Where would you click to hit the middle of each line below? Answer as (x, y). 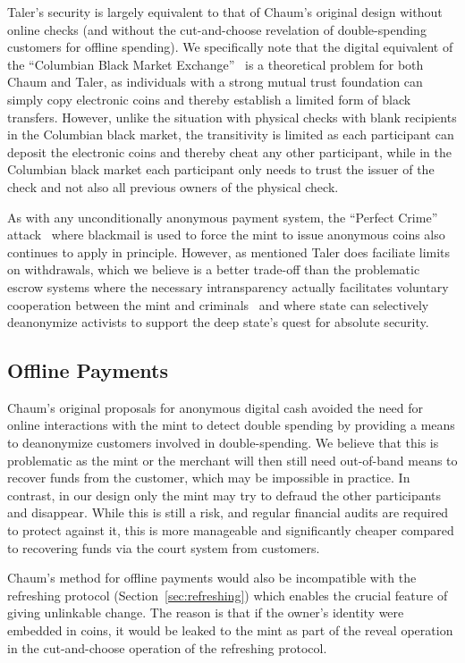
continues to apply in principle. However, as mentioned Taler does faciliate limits (229, 252)
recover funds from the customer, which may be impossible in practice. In (209, 478)
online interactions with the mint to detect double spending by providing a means (231, 425)
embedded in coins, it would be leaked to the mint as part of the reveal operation (230, 630)
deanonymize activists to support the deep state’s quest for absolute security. (218, 322)
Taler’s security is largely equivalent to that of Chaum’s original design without (225, 12)
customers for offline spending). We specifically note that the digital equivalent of (230, 47)
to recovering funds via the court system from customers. (164, 547)
